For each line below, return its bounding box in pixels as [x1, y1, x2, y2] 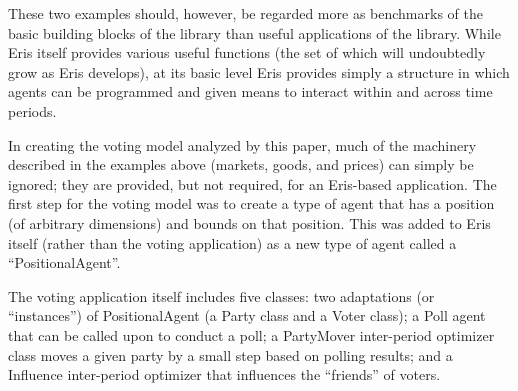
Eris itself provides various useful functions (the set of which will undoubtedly [8, 42, 486, 63]
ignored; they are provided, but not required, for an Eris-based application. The [8, 173, 497, 194]
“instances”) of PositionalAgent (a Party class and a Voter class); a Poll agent [8, 305, 486, 326]
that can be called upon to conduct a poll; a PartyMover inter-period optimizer [8, 324, 495, 345]
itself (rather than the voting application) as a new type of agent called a [8, 232, 457, 253]
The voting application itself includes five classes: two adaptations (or [8, 285, 435, 306]
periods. [8, 100, 57, 121]
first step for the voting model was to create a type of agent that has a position [8, 193, 495, 214]
